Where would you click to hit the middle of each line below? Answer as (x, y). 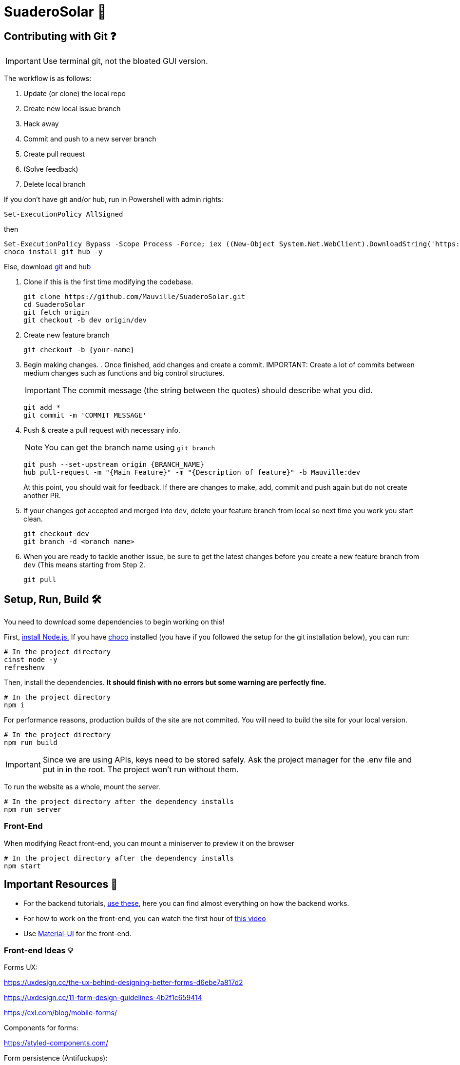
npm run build (31, 743)
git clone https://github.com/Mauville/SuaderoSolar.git (134, 297)
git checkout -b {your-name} (79, 350)
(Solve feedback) (51, 169)
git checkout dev (56, 534)
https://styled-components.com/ (56, 1043)
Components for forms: (41, 1028)
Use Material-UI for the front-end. (77, 933)
